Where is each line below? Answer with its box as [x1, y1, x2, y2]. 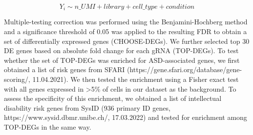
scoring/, [4, 74, 30, 84]
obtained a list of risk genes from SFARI [4, 64, 125, 75]
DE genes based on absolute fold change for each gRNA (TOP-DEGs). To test [4, 45, 239, 56]
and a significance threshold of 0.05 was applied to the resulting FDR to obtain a [4, 26, 247, 37]
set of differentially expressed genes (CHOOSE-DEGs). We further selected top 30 [4, 36, 250, 46]
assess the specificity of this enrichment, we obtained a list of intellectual [4, 93, 222, 103]
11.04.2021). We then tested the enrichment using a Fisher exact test [32, 74, 239, 84]
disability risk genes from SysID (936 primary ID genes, [4, 102, 170, 113]
